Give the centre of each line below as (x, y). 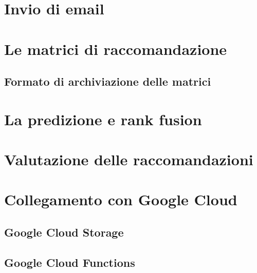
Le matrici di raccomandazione (116, 48)
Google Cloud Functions (70, 262)
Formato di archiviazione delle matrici (108, 81)
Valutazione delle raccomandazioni (129, 159)
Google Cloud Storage (64, 232)
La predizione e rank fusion (103, 119)
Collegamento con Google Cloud (121, 199)
